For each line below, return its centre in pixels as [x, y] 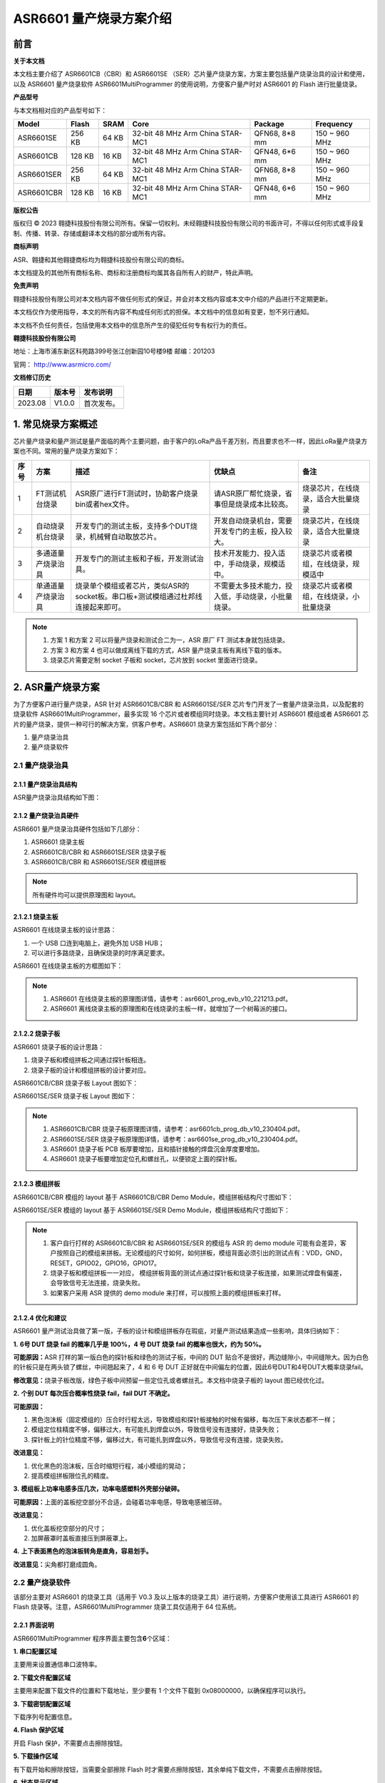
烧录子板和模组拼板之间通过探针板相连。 [90, 1060]
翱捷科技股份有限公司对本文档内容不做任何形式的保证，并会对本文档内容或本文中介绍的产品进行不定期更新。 [172, 299]
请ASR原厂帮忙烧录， [250, 494]
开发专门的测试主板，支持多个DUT [133, 526]
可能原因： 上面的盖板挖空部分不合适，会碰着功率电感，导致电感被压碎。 [119, 1502]
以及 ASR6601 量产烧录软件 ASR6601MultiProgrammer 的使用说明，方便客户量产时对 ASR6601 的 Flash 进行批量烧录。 [187, 84]
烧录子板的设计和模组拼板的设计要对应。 [90, 1070]
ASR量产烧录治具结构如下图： [57, 797]
